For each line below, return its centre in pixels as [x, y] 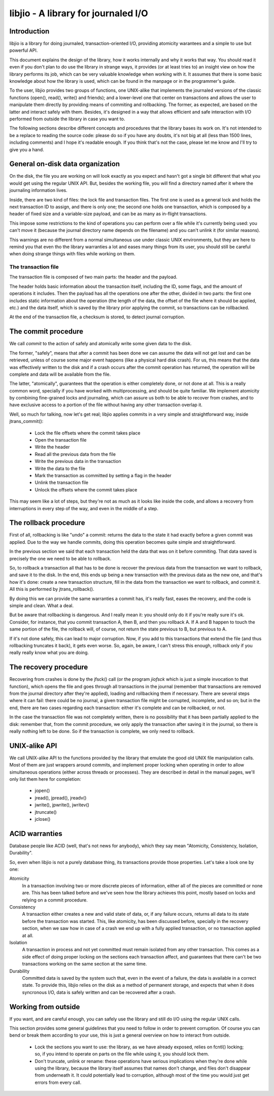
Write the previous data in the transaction [78, 461]
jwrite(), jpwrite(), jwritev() [62, 805]
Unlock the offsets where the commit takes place [86, 489]
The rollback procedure [47, 523]
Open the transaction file [61, 440]
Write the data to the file [60, 468]
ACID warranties [36, 833]
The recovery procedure [49, 667]
